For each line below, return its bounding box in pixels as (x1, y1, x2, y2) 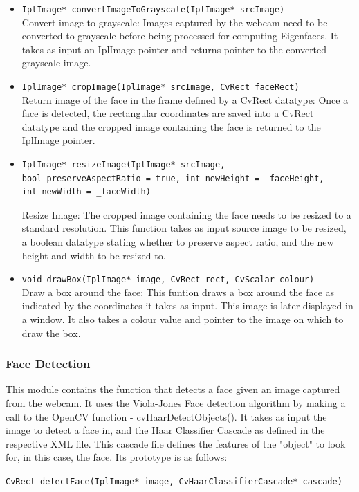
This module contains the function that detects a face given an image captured (6, 382, 340, 397)
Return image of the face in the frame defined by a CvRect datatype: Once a (21, 92, 349, 107)
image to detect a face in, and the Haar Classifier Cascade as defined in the (6, 423, 325, 437)
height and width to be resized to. (21, 248, 166, 262)
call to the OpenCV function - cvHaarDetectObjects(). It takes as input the (6, 409, 327, 423)
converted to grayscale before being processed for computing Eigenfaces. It (21, 28, 338, 43)
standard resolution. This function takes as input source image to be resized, (21, 221, 347, 235)
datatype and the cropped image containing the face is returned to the (21, 119, 321, 134)
